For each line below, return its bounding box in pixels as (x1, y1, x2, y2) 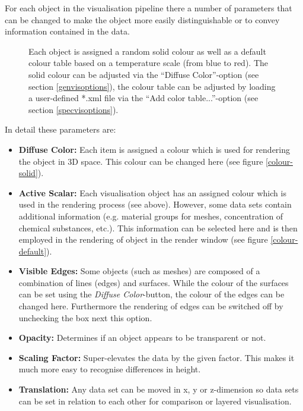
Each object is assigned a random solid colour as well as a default (28, 45, 266, 57)
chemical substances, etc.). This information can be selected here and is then (18, 221, 298, 234)
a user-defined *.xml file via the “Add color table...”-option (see (28, 92, 259, 104)
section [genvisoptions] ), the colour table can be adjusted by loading (28, 80, 276, 92)
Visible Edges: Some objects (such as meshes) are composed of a (18, 265, 260, 277)
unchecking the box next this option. (18, 311, 152, 324)
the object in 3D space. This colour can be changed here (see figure (18, 155, 263, 167)
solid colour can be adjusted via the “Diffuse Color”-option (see (28, 68, 259, 80)
